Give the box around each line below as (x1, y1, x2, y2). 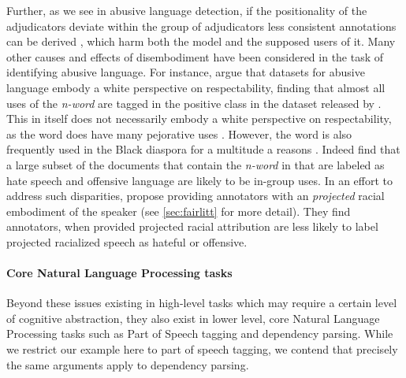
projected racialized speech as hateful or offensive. (6, 233, 248, 250)
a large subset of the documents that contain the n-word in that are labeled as (6, 156, 385, 172)
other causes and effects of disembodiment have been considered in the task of (6, 48, 384, 65)
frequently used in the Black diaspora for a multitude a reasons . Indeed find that (6, 141, 400, 157)
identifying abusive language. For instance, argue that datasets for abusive (6, 64, 365, 80)
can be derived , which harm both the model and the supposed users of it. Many (6, 33, 396, 50)
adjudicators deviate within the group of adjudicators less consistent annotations (6, 17, 397, 34)
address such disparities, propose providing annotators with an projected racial (6, 187, 385, 204)
